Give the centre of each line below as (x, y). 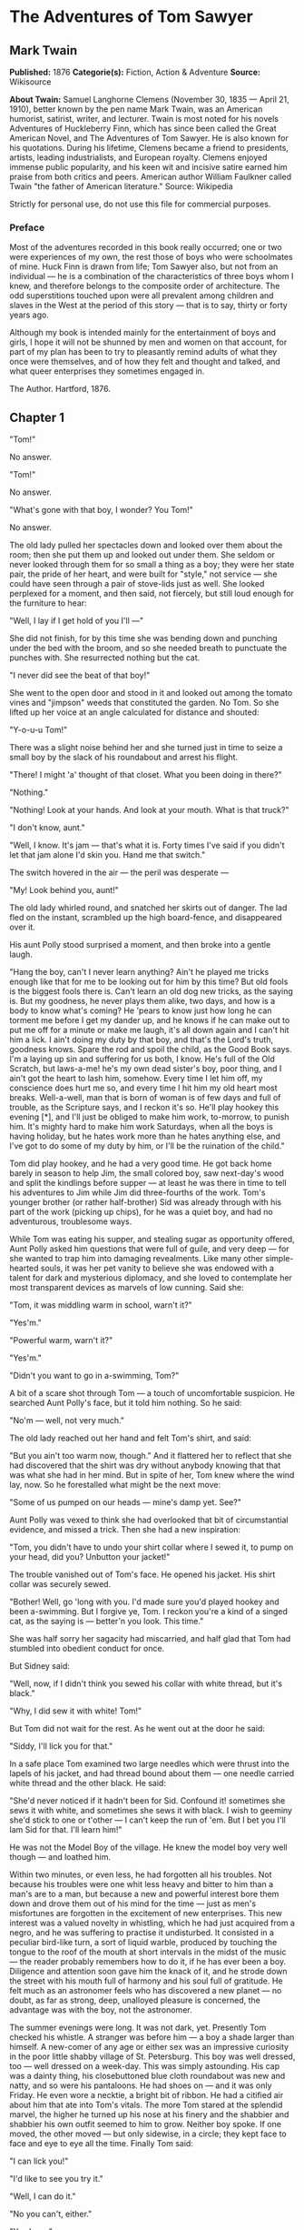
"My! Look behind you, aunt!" (64, 890)
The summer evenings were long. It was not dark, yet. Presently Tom (138, 2028)
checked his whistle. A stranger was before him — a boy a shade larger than (152, 2037)
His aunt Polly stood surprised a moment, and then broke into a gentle (140, 945)
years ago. (29, 315)
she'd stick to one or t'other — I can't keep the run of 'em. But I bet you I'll (147, 1820)
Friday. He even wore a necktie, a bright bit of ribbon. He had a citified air (147, 2095)
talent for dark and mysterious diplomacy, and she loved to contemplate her (151, 1278)
